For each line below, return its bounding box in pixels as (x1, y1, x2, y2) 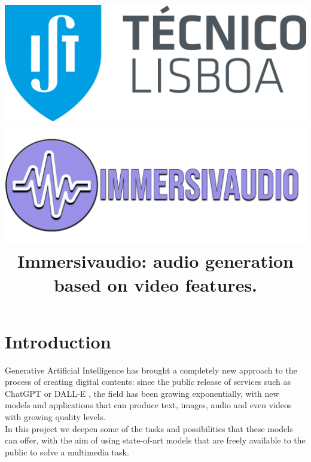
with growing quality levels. (5, 411, 106, 423)
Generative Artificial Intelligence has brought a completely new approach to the (5, 363, 297, 376)
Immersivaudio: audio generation (17, 249, 294, 273)
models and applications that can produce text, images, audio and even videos (5, 399, 292, 411)
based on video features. (53, 272, 258, 296)
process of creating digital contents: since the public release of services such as (5, 375, 291, 388)
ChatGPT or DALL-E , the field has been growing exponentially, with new (5, 387, 279, 399)
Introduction (5, 329, 111, 353)
